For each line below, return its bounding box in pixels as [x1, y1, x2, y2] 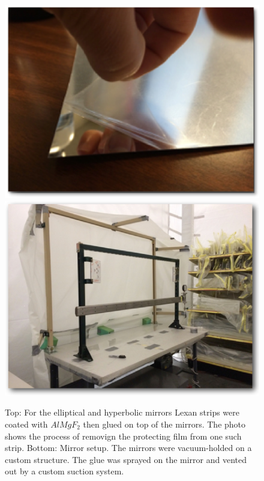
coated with [5, 418, 48, 431]
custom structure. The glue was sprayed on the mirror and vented [5, 453, 247, 465]
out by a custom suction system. [5, 465, 124, 477]
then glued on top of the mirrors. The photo [83, 418, 246, 431]
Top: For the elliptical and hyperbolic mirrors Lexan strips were [5, 406, 239, 419]
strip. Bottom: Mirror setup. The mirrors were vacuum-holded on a [5, 441, 252, 454]
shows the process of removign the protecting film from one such [5, 429, 242, 442]
